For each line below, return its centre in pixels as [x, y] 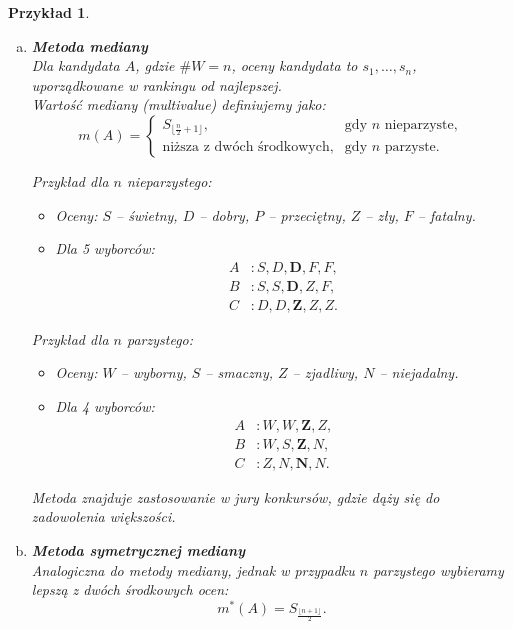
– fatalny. [446, 214]
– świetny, [147, 214]
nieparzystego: [169, 180]
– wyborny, [153, 372]
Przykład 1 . [49, 12]
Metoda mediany [89, 45]
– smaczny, [239, 372]
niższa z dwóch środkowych [246, 147]
